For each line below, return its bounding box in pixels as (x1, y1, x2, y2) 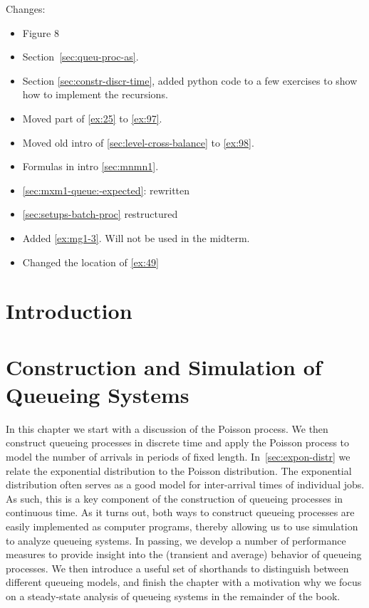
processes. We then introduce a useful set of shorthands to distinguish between (6, 560, 349, 575)
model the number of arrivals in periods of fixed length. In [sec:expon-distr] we (6, 449, 350, 463)
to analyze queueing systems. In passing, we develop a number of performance (6, 533, 346, 547)
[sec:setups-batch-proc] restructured (22, 206, 178, 221)
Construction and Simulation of (6, 352, 322, 381)
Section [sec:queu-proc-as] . (22, 49, 139, 64)
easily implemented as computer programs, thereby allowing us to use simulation (6, 518, 358, 533)
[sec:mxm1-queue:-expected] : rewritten (22, 182, 190, 197)
